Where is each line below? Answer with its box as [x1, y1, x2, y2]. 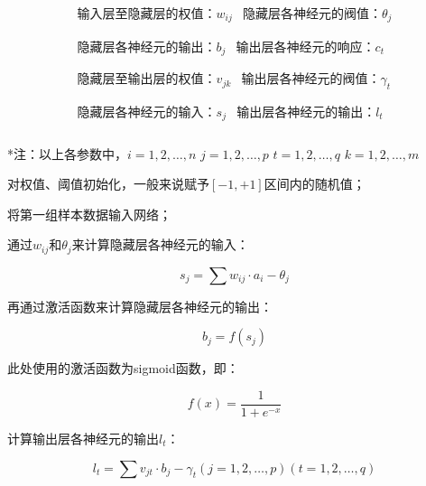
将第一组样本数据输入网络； [7, 204, 171, 223]
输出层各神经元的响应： [236, 41, 375, 54]
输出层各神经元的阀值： [241, 73, 381, 87]
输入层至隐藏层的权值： [77, 8, 217, 22]
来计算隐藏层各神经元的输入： [71, 235, 249, 254]
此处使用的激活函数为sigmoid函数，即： [7, 359, 239, 378]
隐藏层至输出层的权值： [77, 73, 217, 87]
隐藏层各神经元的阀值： [243, 8, 383, 22]
